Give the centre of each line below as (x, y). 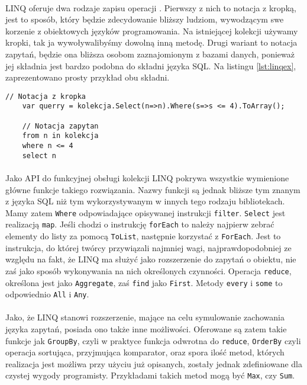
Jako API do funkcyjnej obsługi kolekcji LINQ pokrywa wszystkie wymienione (147, 177)
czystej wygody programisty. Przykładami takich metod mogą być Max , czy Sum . (150, 375)
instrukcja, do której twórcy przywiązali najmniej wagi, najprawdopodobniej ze (148, 247)
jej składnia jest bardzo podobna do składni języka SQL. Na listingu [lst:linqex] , (151, 65)
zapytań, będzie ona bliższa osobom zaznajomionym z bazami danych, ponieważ (150, 54)
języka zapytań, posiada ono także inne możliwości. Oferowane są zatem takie (146, 329)
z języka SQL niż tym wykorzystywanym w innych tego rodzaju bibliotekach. (145, 201)
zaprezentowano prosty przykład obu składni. (88, 77)
